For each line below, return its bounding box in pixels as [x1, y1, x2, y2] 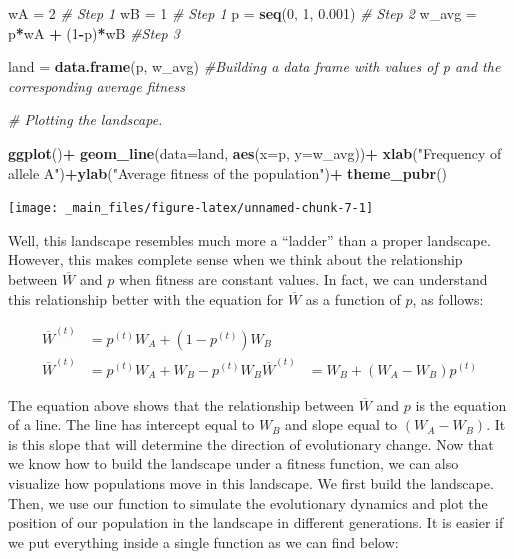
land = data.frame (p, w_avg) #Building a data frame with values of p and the [8, 56, 501, 77]
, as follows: [412, 288, 484, 309]
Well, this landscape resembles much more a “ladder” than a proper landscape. [8, 229, 491, 250]
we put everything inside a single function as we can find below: [8, 531, 399, 552]
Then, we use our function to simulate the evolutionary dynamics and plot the [8, 492, 488, 513]
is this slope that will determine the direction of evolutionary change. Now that [8, 433, 494, 454]
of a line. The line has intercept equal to [8, 414, 255, 435]
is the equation [415, 394, 507, 415]
